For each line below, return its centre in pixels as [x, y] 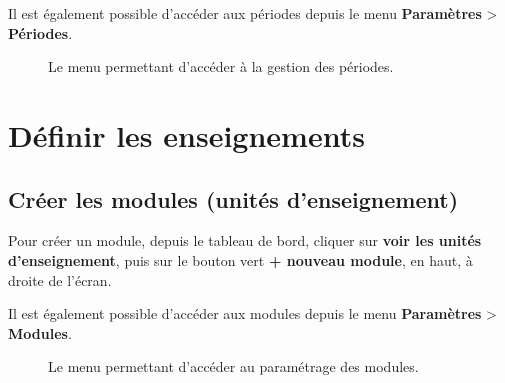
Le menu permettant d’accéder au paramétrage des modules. [233, 366]
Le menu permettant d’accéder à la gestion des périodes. [221, 66]
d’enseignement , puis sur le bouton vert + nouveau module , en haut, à [240, 259]
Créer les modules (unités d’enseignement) [233, 198]
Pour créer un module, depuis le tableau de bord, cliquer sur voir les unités [245, 240]
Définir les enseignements [186, 134]
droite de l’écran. [60, 279]
